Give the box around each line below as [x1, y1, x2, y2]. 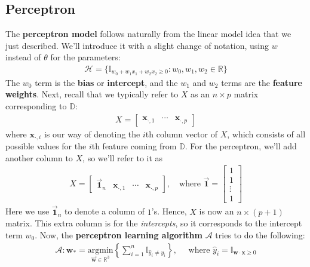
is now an [199, 205, 234, 217]
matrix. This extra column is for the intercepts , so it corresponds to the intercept [5, 217, 302, 229]
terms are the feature [221, 76, 302, 88]
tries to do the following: [215, 228, 305, 241]
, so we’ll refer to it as [82, 151, 163, 164]
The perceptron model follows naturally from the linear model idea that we [5, 27, 291, 40]
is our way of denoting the [44, 127, 140, 140]
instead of [5, 51, 41, 63]
